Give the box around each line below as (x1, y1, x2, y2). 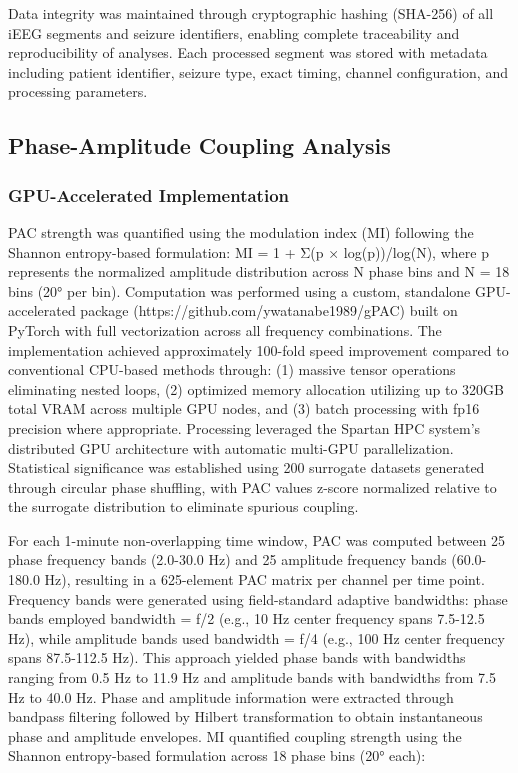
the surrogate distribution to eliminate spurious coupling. (8, 496, 359, 517)
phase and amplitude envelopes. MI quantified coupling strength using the (8, 725, 462, 746)
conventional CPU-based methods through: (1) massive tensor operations (8, 359, 456, 380)
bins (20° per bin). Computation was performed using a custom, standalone (8, 280, 471, 301)
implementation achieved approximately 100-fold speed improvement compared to (8, 339, 509, 360)
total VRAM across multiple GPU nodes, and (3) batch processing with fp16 (8, 398, 480, 419)
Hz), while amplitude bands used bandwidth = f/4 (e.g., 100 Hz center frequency (8, 627, 505, 648)
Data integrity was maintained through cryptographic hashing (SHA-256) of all (8, 3, 494, 23)
